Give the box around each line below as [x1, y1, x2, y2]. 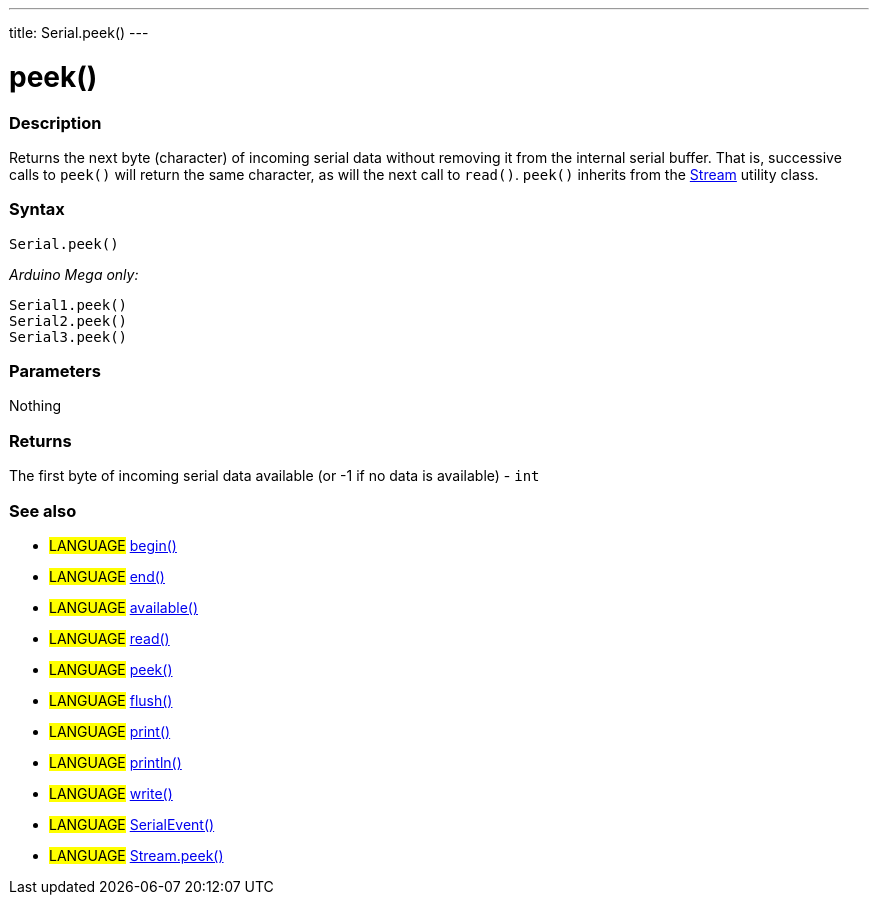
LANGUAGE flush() [49, 691, 173, 709]
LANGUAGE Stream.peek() [49, 846, 224, 864]
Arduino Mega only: [9, 265, 139, 283]
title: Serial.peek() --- [9, 24, 149, 41]
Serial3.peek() [9, 328, 128, 345]
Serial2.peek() [9, 312, 128, 329]
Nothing [9, 397, 62, 415]
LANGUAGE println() [49, 753, 182, 771]
